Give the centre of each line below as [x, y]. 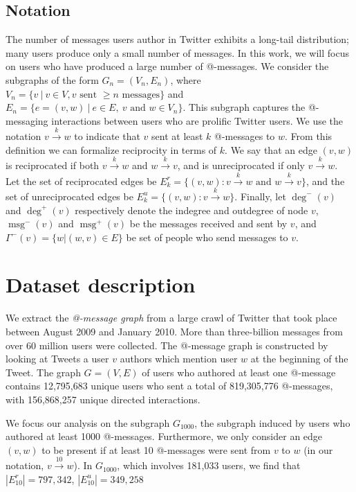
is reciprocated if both [53, 165]
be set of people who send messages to [207, 237]
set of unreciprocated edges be [69, 196]
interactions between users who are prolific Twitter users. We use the [197, 120]
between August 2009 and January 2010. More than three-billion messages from [174, 332]
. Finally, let [260, 196]
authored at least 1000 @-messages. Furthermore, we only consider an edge [164, 436]
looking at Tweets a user [57, 359]
